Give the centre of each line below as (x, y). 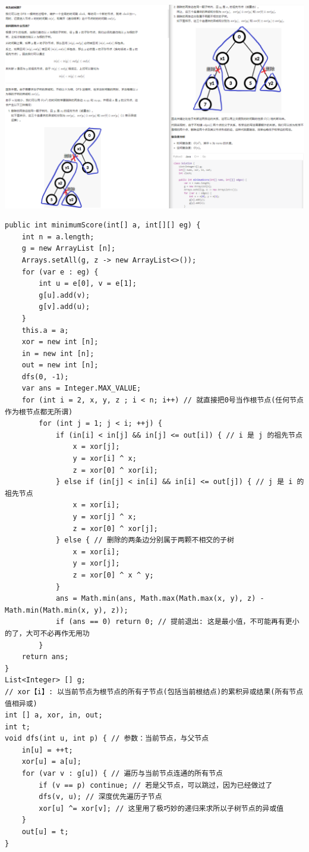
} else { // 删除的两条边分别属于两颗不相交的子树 (145, 540)
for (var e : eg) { (60, 272)
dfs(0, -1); (45, 377)
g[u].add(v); (64, 295)
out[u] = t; (45, 832)
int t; (18, 727)
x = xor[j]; (96, 447)
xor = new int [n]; (60, 342)
